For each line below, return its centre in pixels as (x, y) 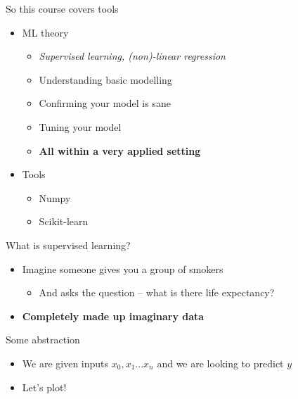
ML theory (45, 32)
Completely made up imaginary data (113, 316)
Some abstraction (43, 340)
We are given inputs (65, 363)
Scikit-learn (64, 221)
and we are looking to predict (220, 363)
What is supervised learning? (68, 245)
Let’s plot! (44, 387)
